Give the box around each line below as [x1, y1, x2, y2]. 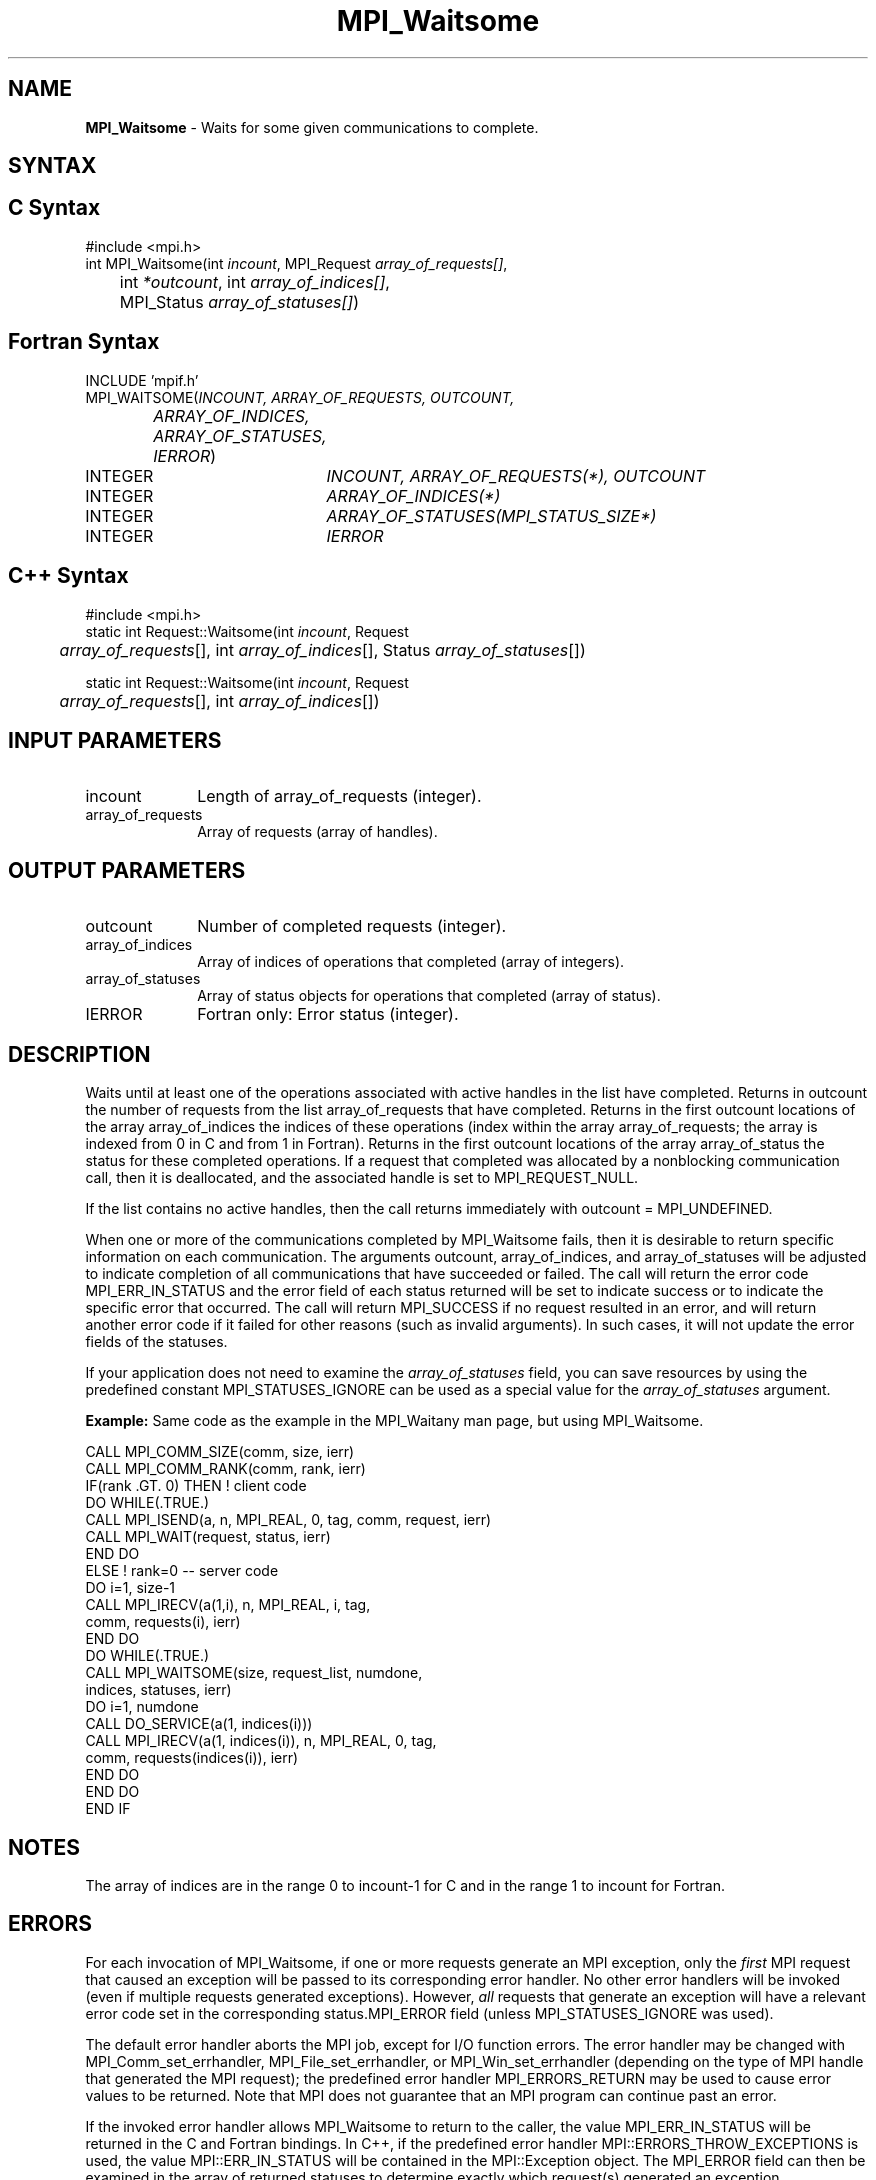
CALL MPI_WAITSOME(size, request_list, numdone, [85, 1664, 423, 1682]
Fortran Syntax [8, 329, 160, 355]
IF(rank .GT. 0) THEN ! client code [85, 1477, 307, 1495]
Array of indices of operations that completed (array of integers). [197, 953, 625, 971]
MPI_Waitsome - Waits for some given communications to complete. [85, 118, 539, 136]
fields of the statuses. [85, 1333, 228, 1351]
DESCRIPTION [8, 1041, 151, 1067]
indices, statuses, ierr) [85, 1681, 232, 1699]
